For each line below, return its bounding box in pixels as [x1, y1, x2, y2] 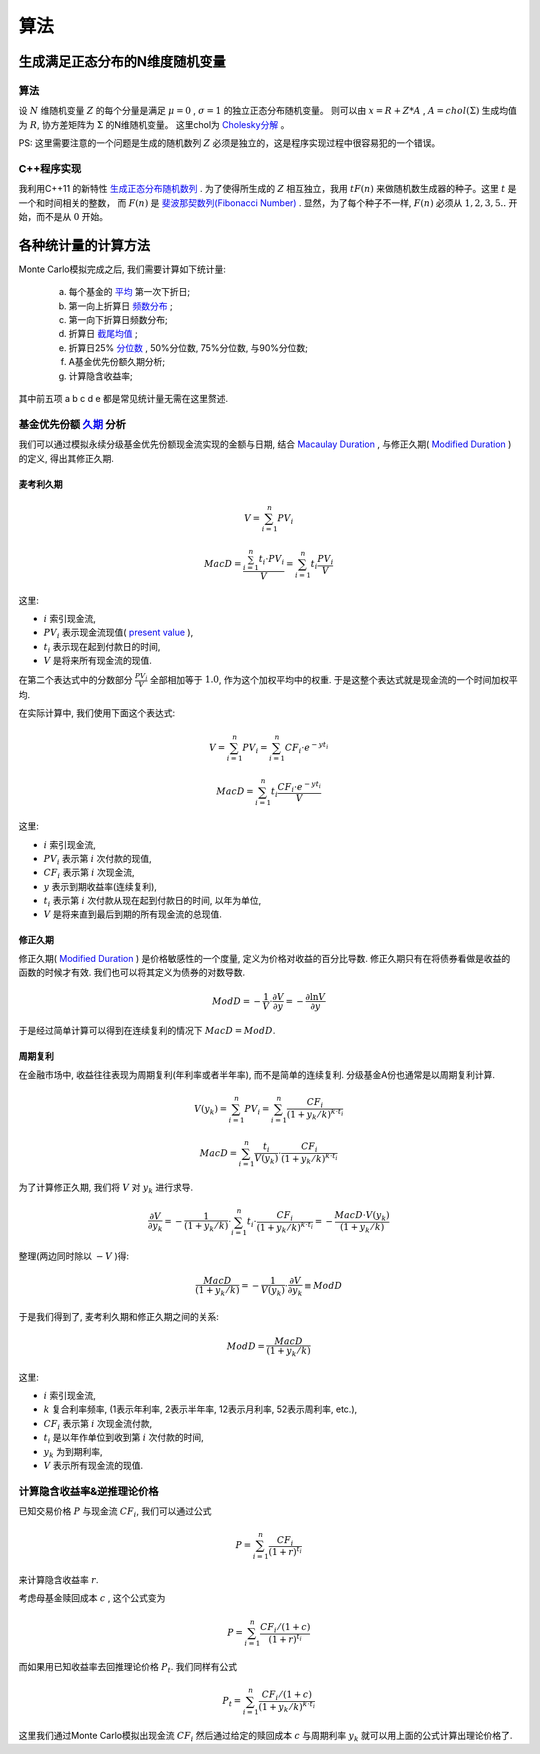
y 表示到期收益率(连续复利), [43, 880, 157, 892]
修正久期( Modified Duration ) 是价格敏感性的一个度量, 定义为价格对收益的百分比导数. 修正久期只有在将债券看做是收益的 [18, 952, 511, 964]
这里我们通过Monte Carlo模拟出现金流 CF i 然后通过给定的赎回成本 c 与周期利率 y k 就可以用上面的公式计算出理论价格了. [18, 1730, 513, 1744]
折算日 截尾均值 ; [68, 328, 139, 340]
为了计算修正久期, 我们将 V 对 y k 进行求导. [18, 1181, 194, 1196]
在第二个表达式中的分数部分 [18, 673, 133, 685]
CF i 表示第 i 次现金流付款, [43, 1417, 153, 1432]
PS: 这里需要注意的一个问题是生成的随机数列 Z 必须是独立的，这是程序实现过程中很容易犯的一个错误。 [18, 137, 441, 149]
